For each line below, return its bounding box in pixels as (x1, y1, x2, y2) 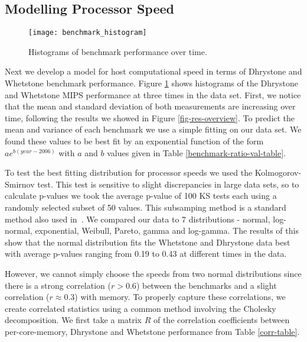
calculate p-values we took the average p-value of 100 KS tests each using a (5, 189, 277, 202)
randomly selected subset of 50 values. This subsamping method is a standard (5, 201, 286, 213)
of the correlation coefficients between (153, 314, 290, 326)
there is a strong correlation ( (5, 279, 111, 291)
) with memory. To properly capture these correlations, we (74, 291, 286, 303)
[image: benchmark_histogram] (28, 28, 147, 37)
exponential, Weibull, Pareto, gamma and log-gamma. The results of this (35, 224, 299, 237)
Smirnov (5, 178, 35, 190)
